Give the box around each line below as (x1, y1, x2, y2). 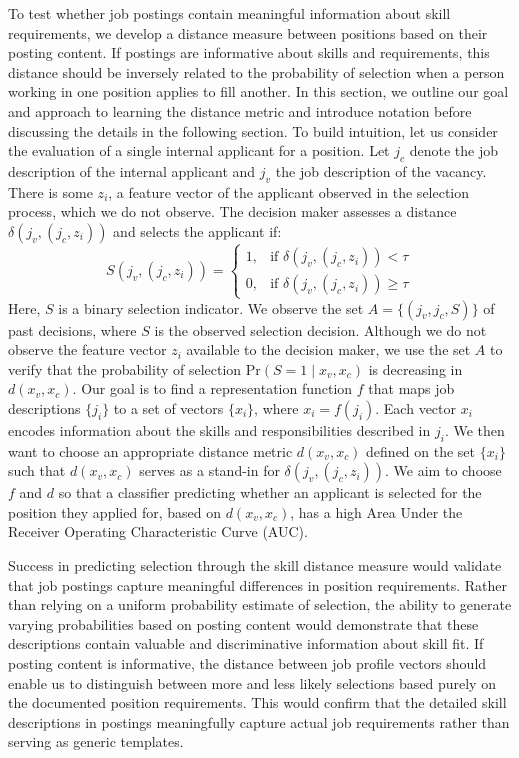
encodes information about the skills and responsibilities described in (8, 419, 431, 440)
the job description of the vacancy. (275, 160, 487, 181)
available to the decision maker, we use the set (186, 339, 471, 360)
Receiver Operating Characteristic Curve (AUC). (8, 521, 308, 542)
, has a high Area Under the (290, 501, 463, 522)
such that (8, 460, 66, 481)
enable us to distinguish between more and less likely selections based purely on (8, 672, 496, 693)
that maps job (368, 378, 455, 399)
